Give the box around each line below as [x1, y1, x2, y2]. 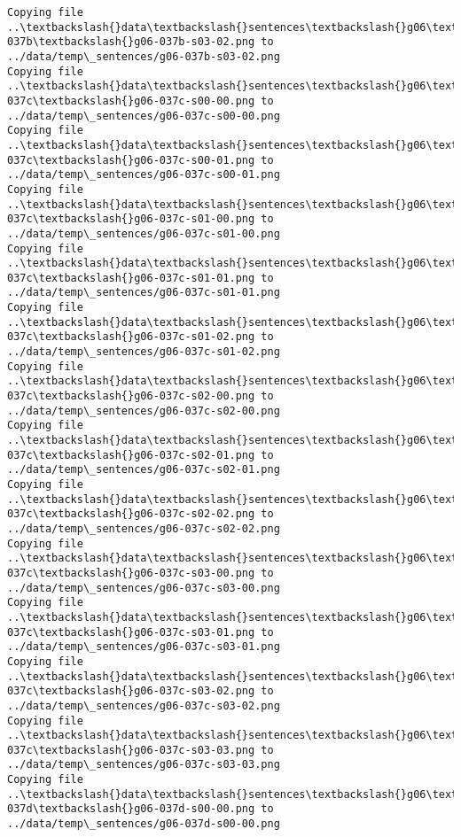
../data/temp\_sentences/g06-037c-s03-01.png [7, 640, 280, 654]
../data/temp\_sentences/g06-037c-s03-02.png [7, 699, 280, 712]
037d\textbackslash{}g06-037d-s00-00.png [7, 802, 255, 816]
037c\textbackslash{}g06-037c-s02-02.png [7, 508, 255, 521]
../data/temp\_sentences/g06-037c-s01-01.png [7, 286, 280, 299]
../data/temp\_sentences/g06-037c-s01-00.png [7, 227, 280, 240]
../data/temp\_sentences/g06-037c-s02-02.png [7, 522, 280, 535]
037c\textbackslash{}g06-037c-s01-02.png [7, 330, 255, 344]
